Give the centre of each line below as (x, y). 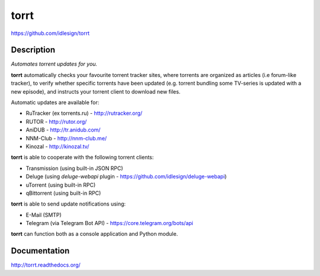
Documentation (40, 251)
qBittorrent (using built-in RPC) (63, 193)
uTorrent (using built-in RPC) (61, 185)
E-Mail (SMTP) (44, 215)
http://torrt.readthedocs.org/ (46, 265)
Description (33, 50)
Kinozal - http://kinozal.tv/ (57, 146)
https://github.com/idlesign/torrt (50, 33)
